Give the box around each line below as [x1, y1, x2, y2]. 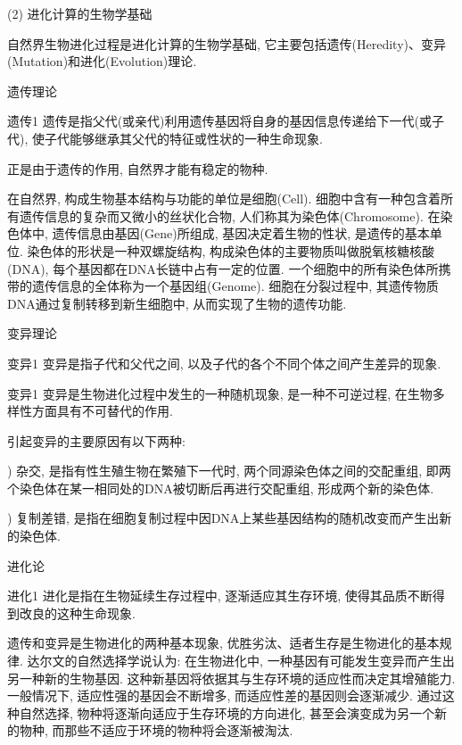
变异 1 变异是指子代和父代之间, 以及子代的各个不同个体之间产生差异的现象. [7, 353, 441, 372]
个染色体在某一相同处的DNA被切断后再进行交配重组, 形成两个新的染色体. [7, 478, 434, 497]
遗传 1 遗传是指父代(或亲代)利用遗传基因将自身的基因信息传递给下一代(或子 [7, 112, 444, 130]
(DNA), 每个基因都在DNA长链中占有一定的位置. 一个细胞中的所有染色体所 [7, 259, 439, 277]
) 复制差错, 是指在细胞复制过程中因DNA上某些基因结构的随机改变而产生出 [7, 509, 440, 527]
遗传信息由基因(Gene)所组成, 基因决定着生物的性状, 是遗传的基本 [52, 224, 430, 243]
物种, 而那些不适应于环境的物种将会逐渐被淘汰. [19, 721, 293, 740]
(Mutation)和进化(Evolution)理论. [7, 52, 197, 70]
